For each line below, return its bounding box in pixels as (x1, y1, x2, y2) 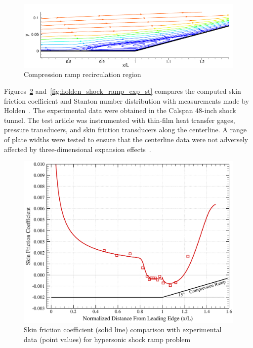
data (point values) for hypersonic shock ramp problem (24, 334, 191, 344)
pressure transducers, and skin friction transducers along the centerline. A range (4, 124, 247, 135)
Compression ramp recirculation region (24, 69, 141, 79)
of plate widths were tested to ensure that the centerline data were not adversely (4, 134, 248, 144)
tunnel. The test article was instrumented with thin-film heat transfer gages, (4, 115, 235, 125)
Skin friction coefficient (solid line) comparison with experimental (24, 324, 222, 335)
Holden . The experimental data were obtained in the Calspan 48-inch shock (4, 105, 236, 116)
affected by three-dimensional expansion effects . (4, 144, 151, 154)
